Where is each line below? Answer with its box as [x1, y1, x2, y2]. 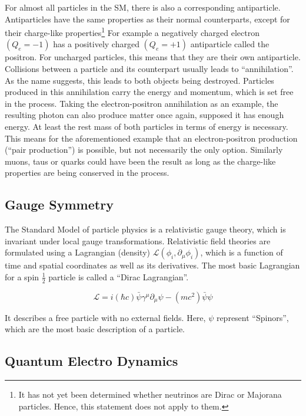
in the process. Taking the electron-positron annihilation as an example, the [5, 97, 278, 109]
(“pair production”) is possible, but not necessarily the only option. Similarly [5, 143, 283, 156]
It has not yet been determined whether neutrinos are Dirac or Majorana [18, 388, 282, 401]
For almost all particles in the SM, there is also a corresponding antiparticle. [5, 1, 281, 13]
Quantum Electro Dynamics [5, 352, 178, 370]
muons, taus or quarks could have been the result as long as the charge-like [5, 155, 276, 167]
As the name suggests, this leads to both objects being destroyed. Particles [5, 74, 274, 86]
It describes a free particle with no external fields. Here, [5, 311, 206, 323]
